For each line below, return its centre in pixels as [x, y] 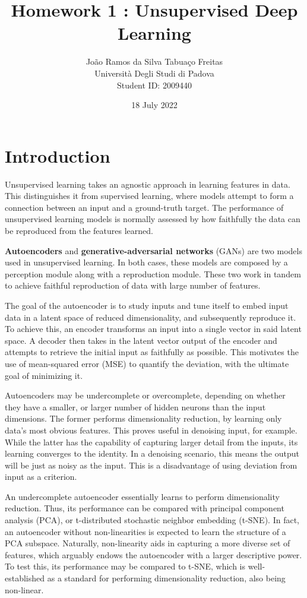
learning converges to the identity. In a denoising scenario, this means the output [152, 453]
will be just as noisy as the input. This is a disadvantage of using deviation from [151, 465]
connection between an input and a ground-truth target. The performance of [144, 207]
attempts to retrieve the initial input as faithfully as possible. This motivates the [152, 352]
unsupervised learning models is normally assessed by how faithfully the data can [153, 219]
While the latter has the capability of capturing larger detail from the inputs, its [151, 442]
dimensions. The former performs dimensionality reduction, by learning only [143, 418]
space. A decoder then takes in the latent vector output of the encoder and [141, 340]
